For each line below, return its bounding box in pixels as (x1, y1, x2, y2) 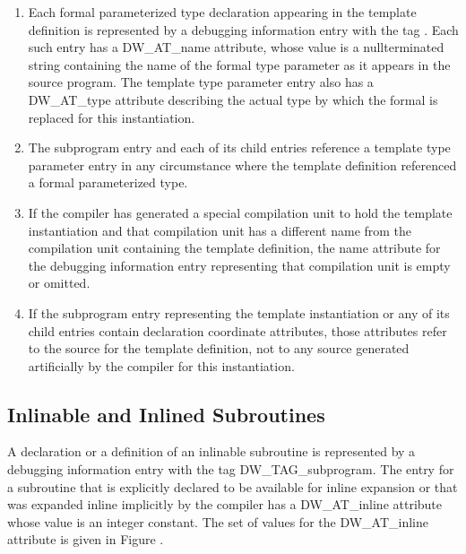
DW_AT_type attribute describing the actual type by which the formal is (28, 90, 438, 108)
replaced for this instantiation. (28, 108, 195, 126)
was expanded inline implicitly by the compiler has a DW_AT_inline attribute (7, 495, 443, 514)
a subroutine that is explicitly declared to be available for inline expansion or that (7, 477, 458, 496)
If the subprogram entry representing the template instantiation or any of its (28, 303, 450, 322)
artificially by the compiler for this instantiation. (28, 356, 295, 375)
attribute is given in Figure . (7, 530, 164, 549)
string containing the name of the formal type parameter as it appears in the (28, 55, 451, 74)
